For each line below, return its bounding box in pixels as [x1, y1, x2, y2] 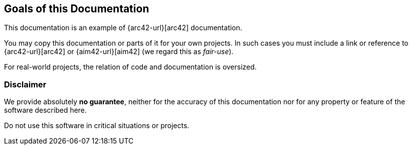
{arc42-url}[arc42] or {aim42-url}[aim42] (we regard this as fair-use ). [4, 47, 234, 56]
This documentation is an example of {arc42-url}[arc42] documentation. [4, 23, 242, 32]
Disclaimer [4, 79, 46, 89]
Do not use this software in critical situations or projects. [4, 121, 189, 130]
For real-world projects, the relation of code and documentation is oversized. [4, 63, 257, 72]
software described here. [4, 106, 87, 115]
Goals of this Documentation [4, 2, 149, 15]
